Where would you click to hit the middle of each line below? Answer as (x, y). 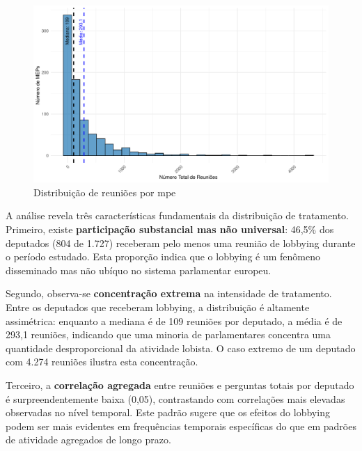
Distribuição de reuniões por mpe (105, 192)
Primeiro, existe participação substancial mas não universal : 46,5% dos (170, 229)
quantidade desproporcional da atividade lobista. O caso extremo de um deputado (181, 348)
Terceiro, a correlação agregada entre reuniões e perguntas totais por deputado (180, 385)
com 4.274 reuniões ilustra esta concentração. (102, 362)
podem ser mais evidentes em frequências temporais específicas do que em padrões (181, 426)
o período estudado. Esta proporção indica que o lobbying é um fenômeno (163, 256)
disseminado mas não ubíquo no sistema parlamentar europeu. (139, 270)
